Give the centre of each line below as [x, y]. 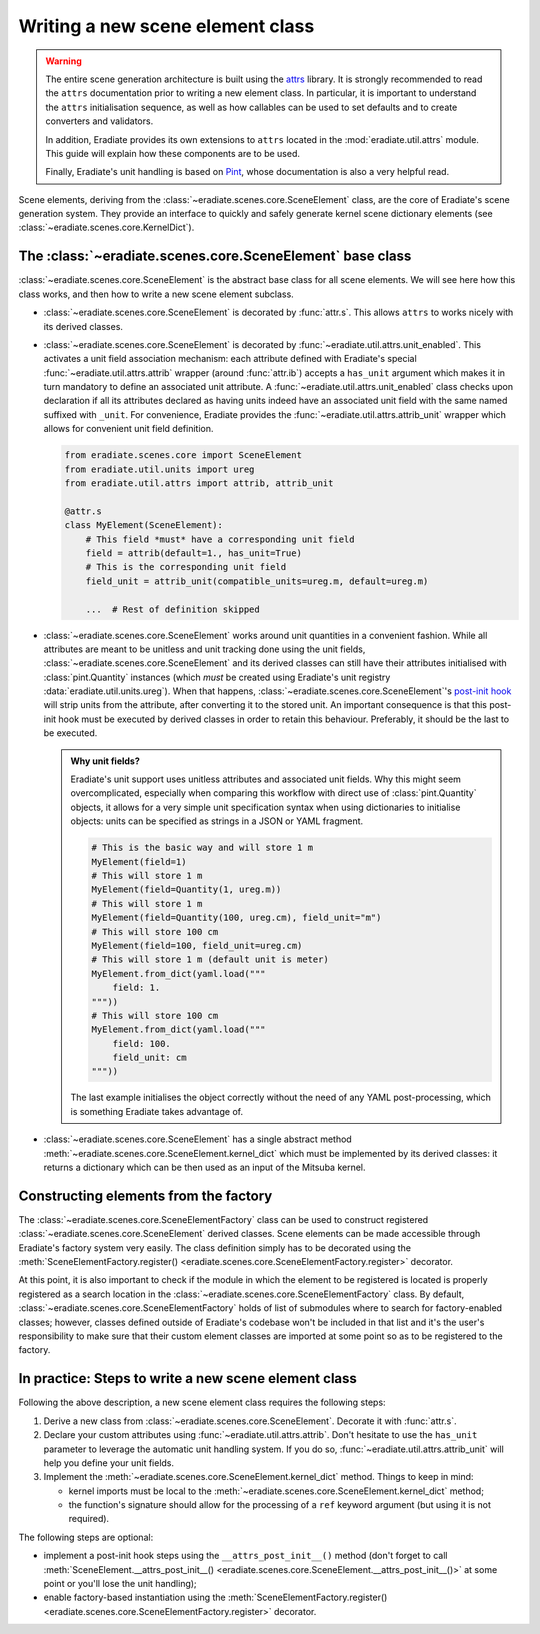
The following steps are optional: [86, 1537]
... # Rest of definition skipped [172, 609]
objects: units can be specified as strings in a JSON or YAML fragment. [217, 821]
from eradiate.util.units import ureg [159, 469]
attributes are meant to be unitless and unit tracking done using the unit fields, [204, 649]
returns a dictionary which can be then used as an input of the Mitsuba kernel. [204, 1167]
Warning [63, 61]
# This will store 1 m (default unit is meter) [210, 959]
